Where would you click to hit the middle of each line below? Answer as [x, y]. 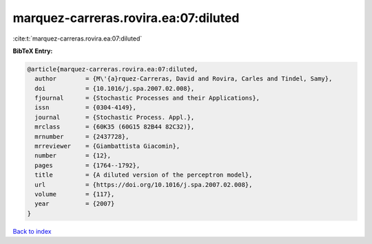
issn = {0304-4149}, [86, 108]
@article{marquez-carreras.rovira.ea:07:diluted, [113, 69]
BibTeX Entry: [33, 51]
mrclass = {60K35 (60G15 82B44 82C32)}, [115, 127]
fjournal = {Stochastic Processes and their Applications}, [147, 98]
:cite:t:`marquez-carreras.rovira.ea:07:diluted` [77, 38]
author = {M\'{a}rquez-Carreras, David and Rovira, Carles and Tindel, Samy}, [184, 79]
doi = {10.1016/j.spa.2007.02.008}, [115, 88]
